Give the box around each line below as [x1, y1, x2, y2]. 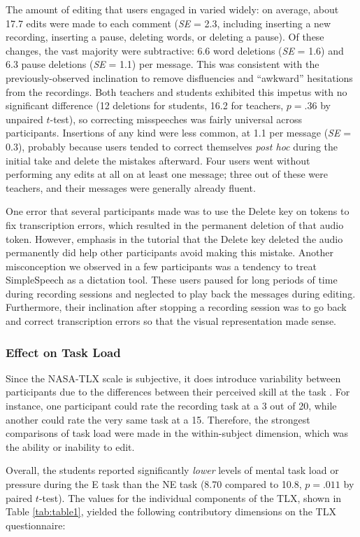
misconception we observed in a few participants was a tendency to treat [6, 258, 317, 273]
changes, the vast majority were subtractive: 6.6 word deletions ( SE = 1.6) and [6, 43, 344, 57]
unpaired [6, 111, 43, 126]
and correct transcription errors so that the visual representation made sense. [6, 314, 336, 328]
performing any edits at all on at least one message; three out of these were [6, 167, 328, 181]
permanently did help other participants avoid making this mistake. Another [6, 245, 334, 260]
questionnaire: [6, 517, 66, 532]
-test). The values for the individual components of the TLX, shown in [38, 490, 342, 505]
